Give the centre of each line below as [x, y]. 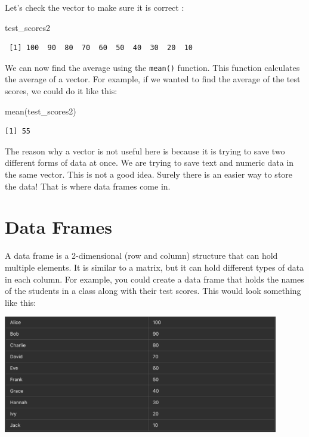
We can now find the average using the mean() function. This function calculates [152, 67]
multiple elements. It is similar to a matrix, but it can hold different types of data [154, 267]
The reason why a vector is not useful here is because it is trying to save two [145, 151]
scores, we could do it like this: [61, 91]
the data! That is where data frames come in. [88, 186]
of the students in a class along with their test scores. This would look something [153, 291]
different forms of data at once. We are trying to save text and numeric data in [149, 162]
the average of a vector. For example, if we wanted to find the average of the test [153, 79]
